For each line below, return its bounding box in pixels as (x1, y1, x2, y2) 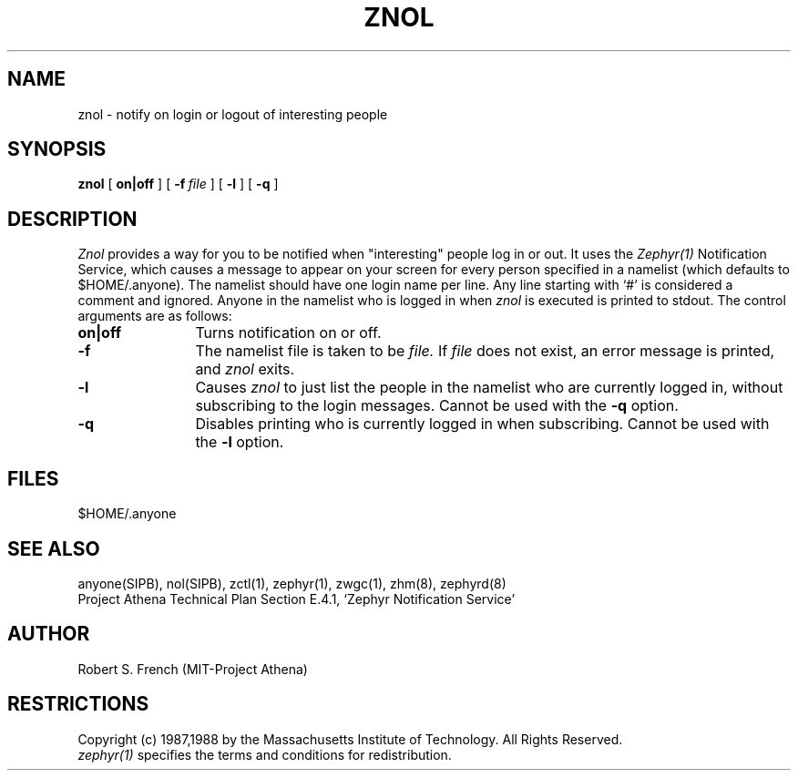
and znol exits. (195, 360, 295, 379)
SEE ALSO (7, 537, 100, 560)
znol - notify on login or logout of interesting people (77, 106, 388, 122)
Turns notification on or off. (195, 323, 382, 343)
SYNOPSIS (7, 138, 107, 161)
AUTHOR (7, 622, 90, 646)
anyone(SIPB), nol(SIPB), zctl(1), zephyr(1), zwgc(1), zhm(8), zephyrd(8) (77, 575, 506, 591)
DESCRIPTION (7, 207, 138, 230)
